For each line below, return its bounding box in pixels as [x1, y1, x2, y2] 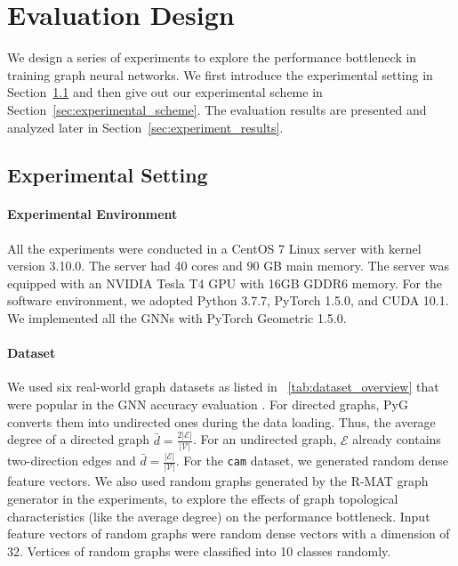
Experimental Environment [7, 205, 178, 223]
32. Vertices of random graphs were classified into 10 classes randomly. [7, 541, 391, 560]
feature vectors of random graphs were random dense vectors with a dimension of [7, 524, 450, 543]
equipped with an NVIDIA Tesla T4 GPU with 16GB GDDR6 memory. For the [7, 273, 443, 292]
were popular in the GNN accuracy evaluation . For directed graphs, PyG [7, 395, 408, 414]
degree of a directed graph [7, 430, 149, 449]
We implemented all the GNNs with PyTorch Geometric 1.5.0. [7, 309, 347, 327]
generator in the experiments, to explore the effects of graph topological [7, 489, 398, 508]
